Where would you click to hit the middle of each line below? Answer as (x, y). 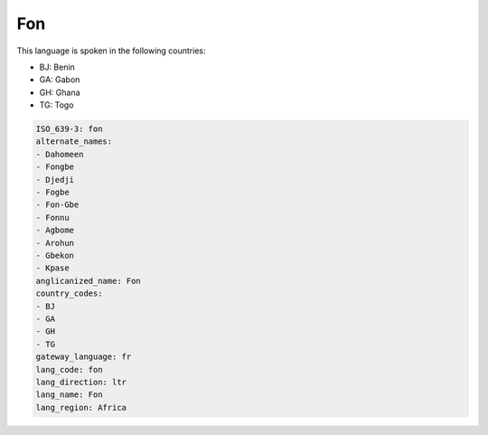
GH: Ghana (60, 92)
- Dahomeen (60, 154)
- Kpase (52, 268)
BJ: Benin (57, 67)
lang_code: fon (69, 369)
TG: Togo (56, 105)
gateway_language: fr (84, 357)
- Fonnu (52, 217)
